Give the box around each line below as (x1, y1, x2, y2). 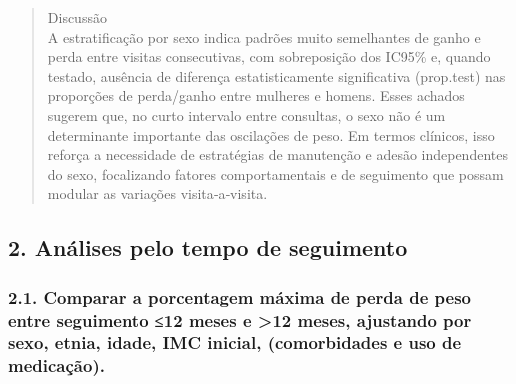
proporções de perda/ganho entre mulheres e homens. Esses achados (47, 85, 465, 106)
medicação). (8, 353, 105, 378)
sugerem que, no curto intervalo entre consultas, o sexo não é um (47, 104, 446, 125)
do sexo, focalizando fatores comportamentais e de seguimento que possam (47, 163, 504, 184)
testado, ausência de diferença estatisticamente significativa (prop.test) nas (47, 65, 506, 86)
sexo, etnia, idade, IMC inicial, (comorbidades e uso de (8, 330, 462, 355)
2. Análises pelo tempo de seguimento (8, 232, 408, 263)
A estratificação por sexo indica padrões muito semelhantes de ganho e (47, 26, 481, 47)
